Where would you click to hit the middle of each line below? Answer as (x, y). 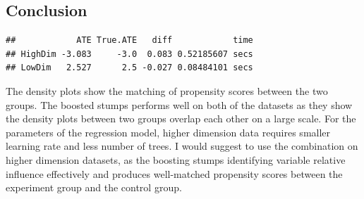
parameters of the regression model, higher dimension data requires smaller (168, 132)
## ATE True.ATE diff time (129, 40)
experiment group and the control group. (94, 187)
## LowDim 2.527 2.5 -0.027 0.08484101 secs (129, 68)
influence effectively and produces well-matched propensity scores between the (174, 173)
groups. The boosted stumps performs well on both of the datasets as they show (179, 104)
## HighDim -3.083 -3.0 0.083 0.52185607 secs (129, 54)
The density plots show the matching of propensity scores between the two (167, 90)
